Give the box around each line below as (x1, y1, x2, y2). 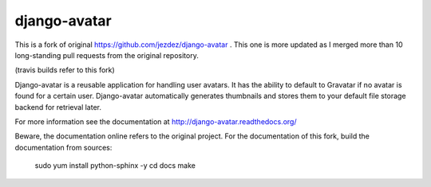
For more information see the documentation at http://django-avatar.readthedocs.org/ (14, 116, 297, 127)
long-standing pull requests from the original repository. (14, 50, 199, 60)
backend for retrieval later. (14, 102, 101, 111)
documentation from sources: (14, 142, 113, 152)
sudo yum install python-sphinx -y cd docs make (34, 161, 196, 170)
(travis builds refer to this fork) (14, 65, 115, 75)
